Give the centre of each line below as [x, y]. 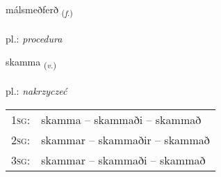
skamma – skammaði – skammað [121, 119]
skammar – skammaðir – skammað [125, 139]
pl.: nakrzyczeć [36, 91]
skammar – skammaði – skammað [123, 160]
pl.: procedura [34, 38]
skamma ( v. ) [31, 63]
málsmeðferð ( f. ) [39, 10]
